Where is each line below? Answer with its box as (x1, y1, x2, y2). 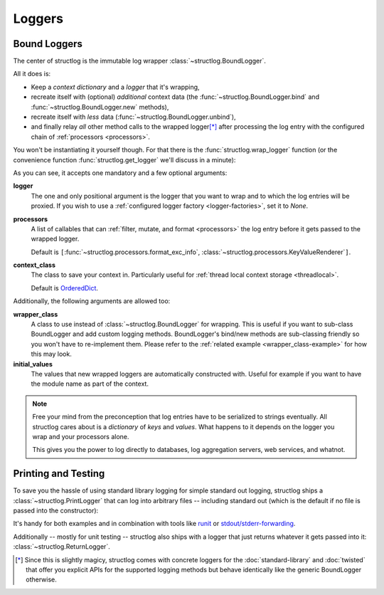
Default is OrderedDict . (31, 283, 99, 292)
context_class (13, 260, 56, 270)
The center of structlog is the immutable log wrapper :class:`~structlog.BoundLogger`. (13, 57, 266, 65)
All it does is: (13, 70, 51, 78)
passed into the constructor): (13, 506, 99, 515)
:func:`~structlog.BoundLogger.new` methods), (31, 102, 169, 111)
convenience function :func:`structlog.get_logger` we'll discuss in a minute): (13, 155, 236, 164)
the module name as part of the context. (31, 379, 149, 388)
